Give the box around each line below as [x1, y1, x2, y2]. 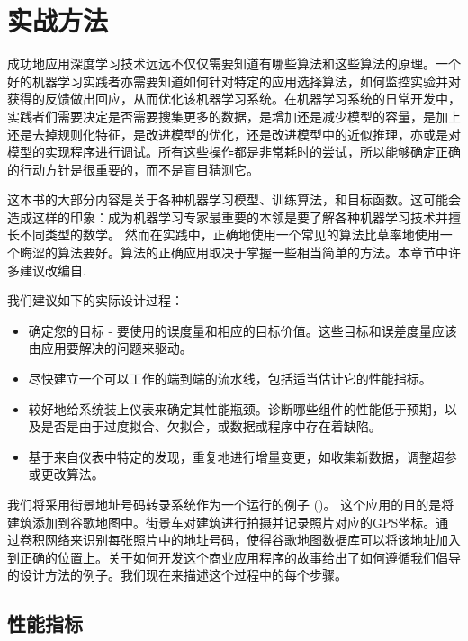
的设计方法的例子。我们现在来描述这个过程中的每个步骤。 [7, 565, 347, 584]
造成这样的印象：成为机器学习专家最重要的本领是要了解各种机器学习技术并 [7, 207, 448, 226]
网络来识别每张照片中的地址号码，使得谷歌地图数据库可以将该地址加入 [44, 530, 461, 549]
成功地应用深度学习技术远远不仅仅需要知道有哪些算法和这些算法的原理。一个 [7, 54, 461, 73]
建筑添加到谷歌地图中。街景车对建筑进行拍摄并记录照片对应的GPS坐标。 [7, 512, 436, 531]
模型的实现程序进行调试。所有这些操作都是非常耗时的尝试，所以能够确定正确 [7, 142, 461, 161]
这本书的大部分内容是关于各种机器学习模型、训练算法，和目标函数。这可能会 [7, 190, 461, 209]
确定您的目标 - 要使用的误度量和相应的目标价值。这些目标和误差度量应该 [28, 320, 457, 339]
